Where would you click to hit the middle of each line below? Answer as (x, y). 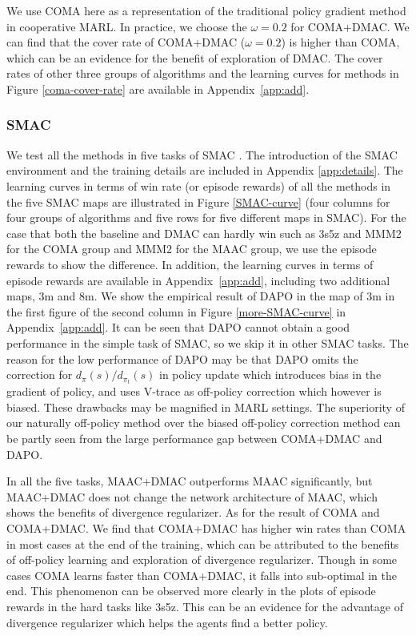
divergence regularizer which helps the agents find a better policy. (167, 622)
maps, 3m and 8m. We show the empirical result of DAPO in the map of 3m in (201, 296)
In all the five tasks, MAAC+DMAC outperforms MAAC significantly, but (190, 481)
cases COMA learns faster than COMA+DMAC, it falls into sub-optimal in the (202, 575)
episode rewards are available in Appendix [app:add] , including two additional (198, 280)
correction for (40, 374)
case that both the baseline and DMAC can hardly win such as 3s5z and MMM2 (204, 233)
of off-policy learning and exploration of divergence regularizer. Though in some (202, 560)
